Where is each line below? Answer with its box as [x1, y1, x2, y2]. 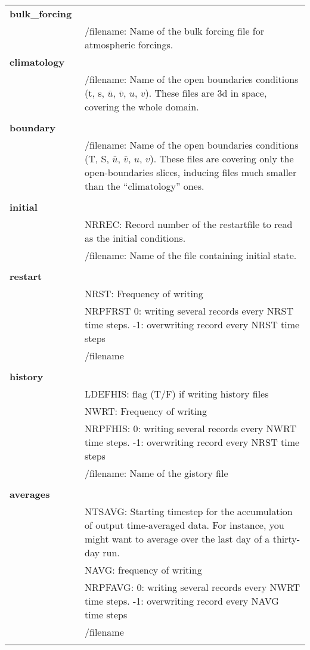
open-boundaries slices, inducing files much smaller [85, 165, 297, 179]
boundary [10, 121, 55, 134]
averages [10, 487, 50, 501]
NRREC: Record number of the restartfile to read [85, 217, 293, 231]
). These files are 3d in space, [145, 86, 267, 100]
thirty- [272, 532, 300, 546]
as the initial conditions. [85, 231, 186, 245]
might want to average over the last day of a [85, 532, 270, 546]
